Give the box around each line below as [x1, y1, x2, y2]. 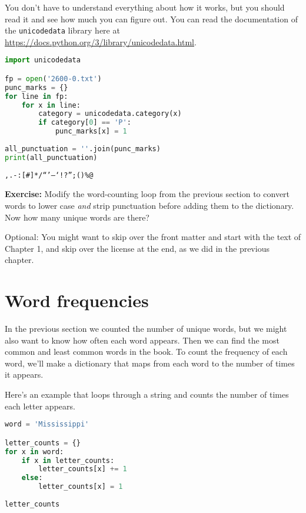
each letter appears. [5, 399, 75, 412]
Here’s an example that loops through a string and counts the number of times [5, 388, 289, 401]
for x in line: [21, 101, 81, 109]
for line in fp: [5, 92, 68, 101]
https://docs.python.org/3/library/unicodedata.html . [5, 35, 197, 48]
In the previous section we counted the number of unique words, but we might [5, 322, 287, 335]
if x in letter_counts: [21, 456, 115, 465]
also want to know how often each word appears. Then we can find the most [5, 334, 280, 346]
